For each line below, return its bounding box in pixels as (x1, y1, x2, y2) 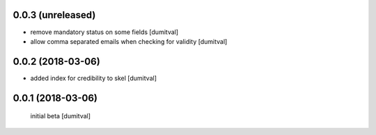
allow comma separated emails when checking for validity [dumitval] (30, 37, 228, 45)
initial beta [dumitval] (30, 112, 91, 120)
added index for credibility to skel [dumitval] (30, 74, 157, 82)
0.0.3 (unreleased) (13, 9, 96, 21)
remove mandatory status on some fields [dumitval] (30, 28, 179, 36)
